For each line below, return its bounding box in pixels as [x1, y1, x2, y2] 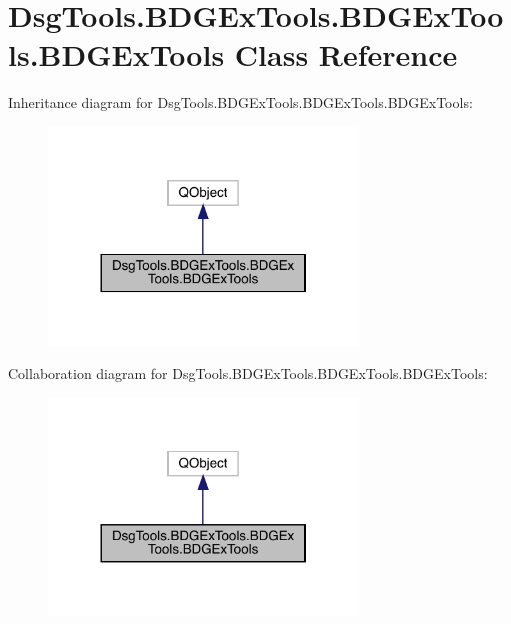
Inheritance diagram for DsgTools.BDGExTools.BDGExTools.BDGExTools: [8, 92, 473, 113]
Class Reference [234, 34, 458, 75]
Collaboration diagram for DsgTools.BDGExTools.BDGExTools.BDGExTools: [8, 363, 488, 384]
